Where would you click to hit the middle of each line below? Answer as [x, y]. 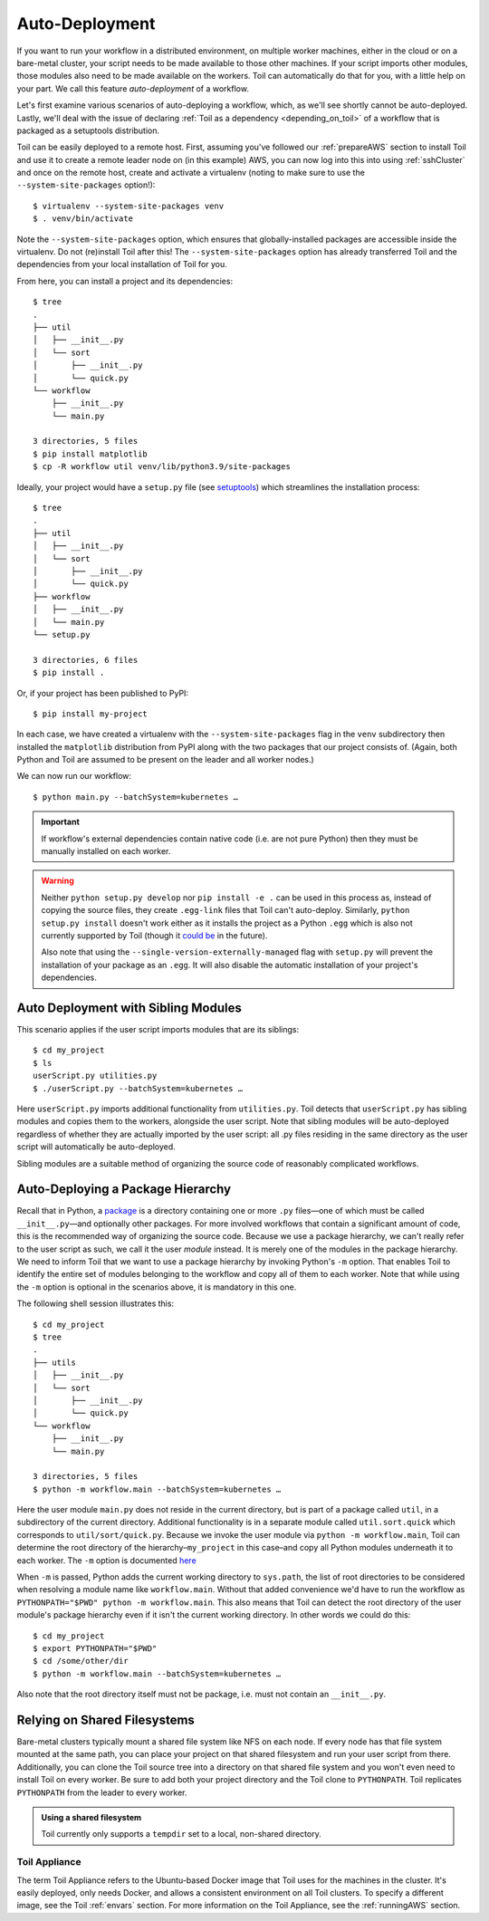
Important [61, 822]
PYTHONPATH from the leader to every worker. [102, 1792]
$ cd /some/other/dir [81, 1661]
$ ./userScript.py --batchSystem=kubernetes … [138, 1088]
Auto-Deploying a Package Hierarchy [124, 1190]
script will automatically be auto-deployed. [96, 1147]
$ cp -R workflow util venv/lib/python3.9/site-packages [162, 467]
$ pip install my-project [91, 714]
